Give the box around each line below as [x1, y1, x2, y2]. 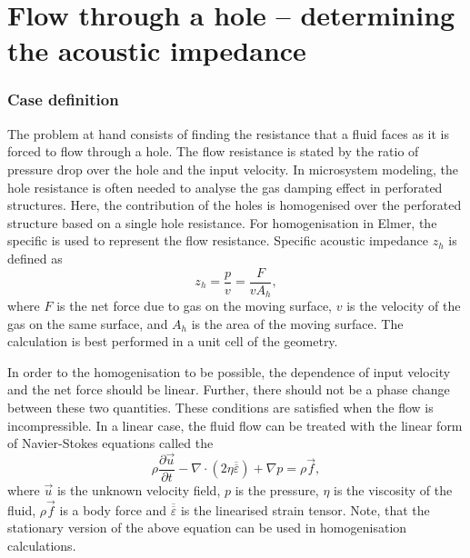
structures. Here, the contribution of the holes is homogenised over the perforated [7, 195, 462, 214]
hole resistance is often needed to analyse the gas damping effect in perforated [7, 177, 443, 196]
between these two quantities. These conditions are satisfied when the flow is [7, 398, 434, 417]
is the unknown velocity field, [56, 481, 221, 500]
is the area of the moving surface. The [191, 314, 404, 333]
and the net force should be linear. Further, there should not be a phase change [7, 380, 450, 399]
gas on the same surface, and [7, 314, 168, 333]
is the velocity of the [346, 296, 461, 315]
